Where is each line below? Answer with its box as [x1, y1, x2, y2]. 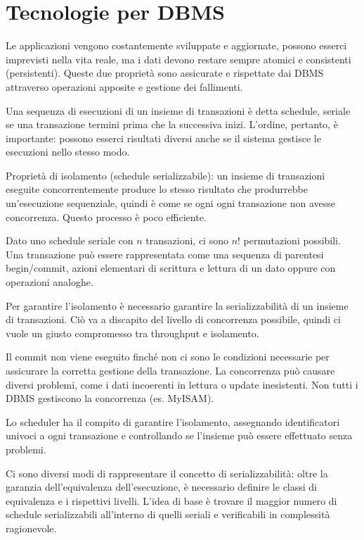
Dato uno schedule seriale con [6, 233, 134, 248]
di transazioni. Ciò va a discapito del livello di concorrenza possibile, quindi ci [6, 312, 341, 327]
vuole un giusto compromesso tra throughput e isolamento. [6, 325, 259, 340]
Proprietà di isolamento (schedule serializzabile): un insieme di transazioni [6, 168, 325, 182]
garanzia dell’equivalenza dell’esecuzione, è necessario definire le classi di [6, 479, 318, 494]
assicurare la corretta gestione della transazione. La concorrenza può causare [6, 363, 335, 377]
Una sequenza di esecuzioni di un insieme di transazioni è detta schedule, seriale [6, 103, 351, 118]
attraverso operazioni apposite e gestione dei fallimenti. [6, 79, 243, 94]
